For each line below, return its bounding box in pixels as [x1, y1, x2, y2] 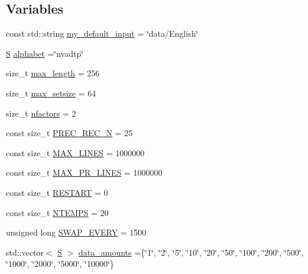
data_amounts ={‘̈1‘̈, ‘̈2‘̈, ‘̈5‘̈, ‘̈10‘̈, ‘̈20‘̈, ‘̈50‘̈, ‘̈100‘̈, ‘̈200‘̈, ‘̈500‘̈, [79, 246, 304, 258]
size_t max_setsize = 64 [6, 86, 96, 99]
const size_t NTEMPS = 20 [6, 206, 109, 218]
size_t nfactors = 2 [6, 107, 76, 119]
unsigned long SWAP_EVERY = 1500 [6, 226, 147, 238]
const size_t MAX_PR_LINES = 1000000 [6, 166, 163, 179]
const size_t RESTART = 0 [6, 186, 108, 198]
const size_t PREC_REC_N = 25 [6, 127, 133, 139]
